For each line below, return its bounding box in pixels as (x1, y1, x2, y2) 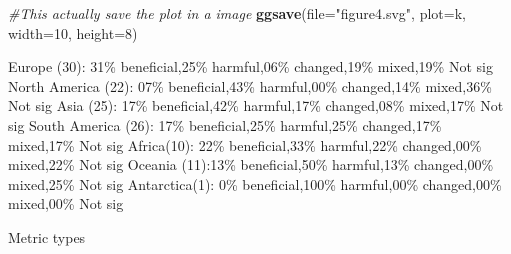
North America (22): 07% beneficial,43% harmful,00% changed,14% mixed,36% (8, 75, 492, 96)
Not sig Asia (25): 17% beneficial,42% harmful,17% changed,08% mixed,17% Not (8, 95, 504, 116)
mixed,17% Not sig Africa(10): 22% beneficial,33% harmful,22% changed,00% (8, 134, 482, 155)
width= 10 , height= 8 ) (8, 22, 138, 43)
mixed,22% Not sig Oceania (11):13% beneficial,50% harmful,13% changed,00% (8, 154, 494, 175)
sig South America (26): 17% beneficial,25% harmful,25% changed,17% (8, 114, 442, 135)
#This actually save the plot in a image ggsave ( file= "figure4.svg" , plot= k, (8, 3, 466, 23)
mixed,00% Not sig (8, 193, 124, 214)
